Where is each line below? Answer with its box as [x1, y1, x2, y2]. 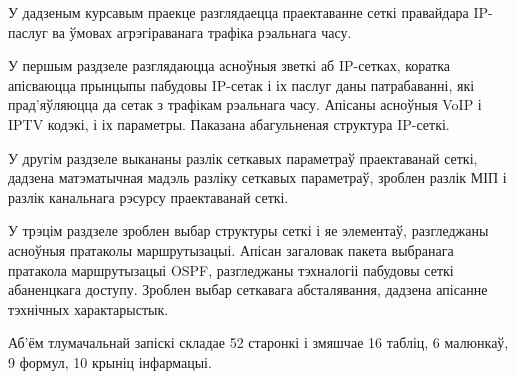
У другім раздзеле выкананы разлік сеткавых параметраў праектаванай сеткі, [8, 147, 478, 168]
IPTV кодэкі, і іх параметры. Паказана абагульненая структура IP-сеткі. [8, 113, 450, 134]
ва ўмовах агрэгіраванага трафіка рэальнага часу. [52, 21, 352, 42]
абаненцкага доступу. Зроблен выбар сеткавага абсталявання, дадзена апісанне [8, 279, 488, 300]
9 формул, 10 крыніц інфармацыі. [8, 351, 212, 372]
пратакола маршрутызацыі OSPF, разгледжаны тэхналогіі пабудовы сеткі [8, 259, 454, 280]
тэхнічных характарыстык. [8, 298, 169, 319]
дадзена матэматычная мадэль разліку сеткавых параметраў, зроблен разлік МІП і [8, 167, 507, 188]
